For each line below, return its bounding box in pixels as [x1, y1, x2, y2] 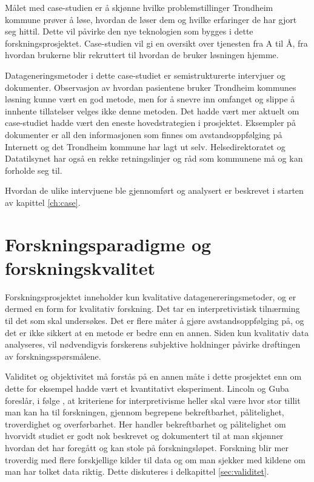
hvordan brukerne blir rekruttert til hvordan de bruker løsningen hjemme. [5, 48, 279, 61]
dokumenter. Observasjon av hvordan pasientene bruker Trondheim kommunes [5, 81, 296, 93]
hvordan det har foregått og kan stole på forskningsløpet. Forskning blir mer [5, 441, 289, 454]
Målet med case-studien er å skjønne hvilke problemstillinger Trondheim [5, 1, 273, 13]
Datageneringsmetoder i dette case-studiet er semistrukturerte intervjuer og [5, 68, 286, 81]
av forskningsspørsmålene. [5, 349, 101, 362]
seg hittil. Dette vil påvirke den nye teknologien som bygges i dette [5, 25, 253, 38]
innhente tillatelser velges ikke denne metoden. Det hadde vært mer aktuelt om [5, 104, 299, 117]
